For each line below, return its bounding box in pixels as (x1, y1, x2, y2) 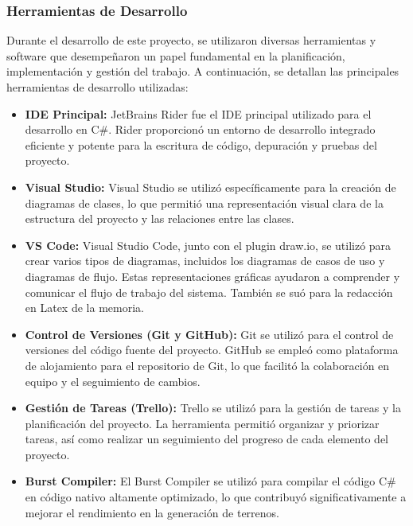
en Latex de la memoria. (25, 299, 144, 316)
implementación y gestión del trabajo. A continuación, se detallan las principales (6, 63, 399, 80)
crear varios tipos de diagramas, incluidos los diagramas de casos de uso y (25, 252, 385, 269)
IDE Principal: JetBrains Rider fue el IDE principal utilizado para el (25, 105, 372, 122)
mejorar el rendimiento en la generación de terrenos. (25, 504, 279, 520)
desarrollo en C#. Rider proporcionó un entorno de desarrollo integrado (25, 121, 376, 138)
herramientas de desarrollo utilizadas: (6, 79, 189, 95)
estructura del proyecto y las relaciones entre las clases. (25, 210, 294, 227)
